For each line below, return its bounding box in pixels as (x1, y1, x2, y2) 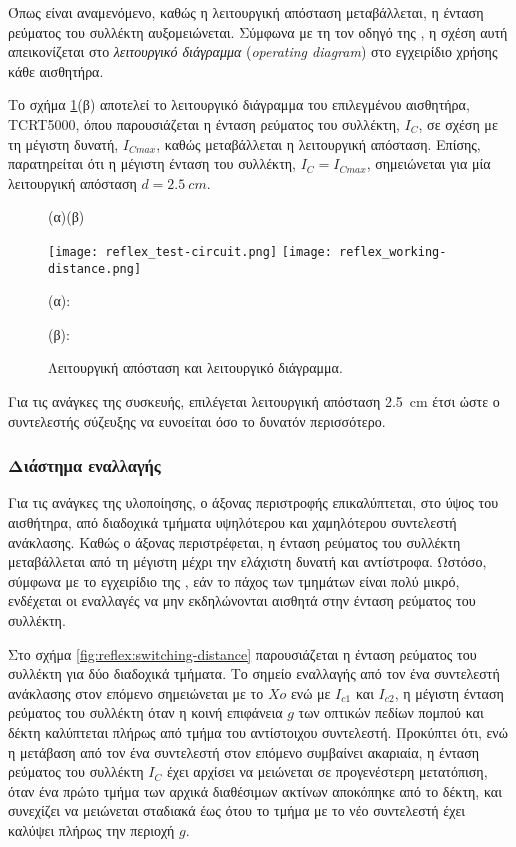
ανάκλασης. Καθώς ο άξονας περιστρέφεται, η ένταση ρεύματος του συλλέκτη (8, 531, 461, 552)
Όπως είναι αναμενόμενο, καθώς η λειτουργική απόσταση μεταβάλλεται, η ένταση (8, 2, 484, 22)
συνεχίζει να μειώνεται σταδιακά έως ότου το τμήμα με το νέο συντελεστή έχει (8, 800, 466, 821)
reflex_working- (339, 244, 447, 259)
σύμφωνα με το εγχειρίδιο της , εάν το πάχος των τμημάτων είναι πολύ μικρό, (8, 570, 460, 591)
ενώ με (290, 682, 331, 703)
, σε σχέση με (418, 113, 498, 134)
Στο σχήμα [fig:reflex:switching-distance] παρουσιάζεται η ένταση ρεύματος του (8, 643, 477, 664)
